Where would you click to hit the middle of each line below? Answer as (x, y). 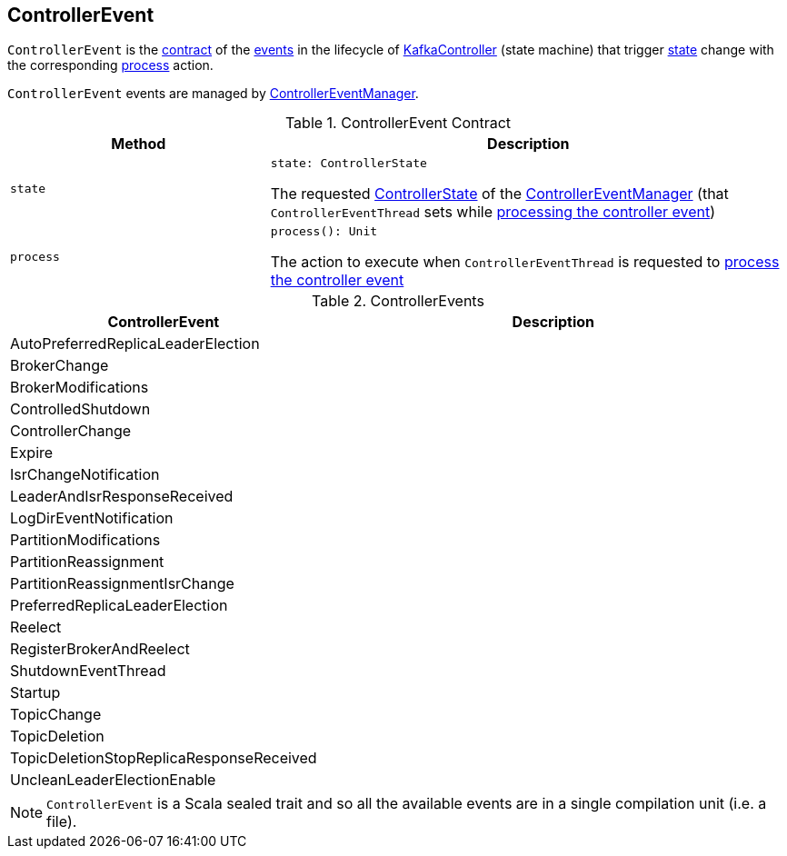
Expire (32, 453)
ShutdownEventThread (88, 671)
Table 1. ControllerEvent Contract (398, 123)
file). (62, 822)
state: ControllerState (349, 164)
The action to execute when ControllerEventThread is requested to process (525, 262)
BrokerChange (60, 366)
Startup (35, 693)
